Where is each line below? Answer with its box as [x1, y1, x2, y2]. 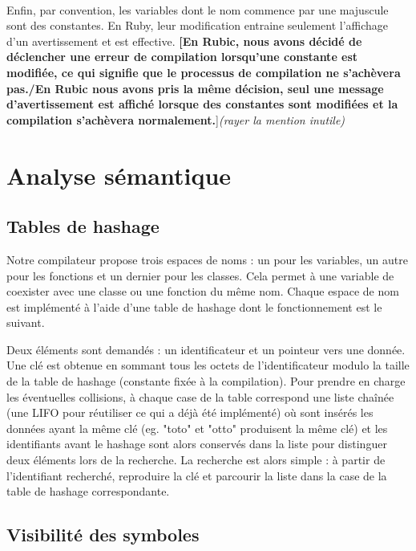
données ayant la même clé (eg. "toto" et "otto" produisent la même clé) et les [6, 419, 388, 436]
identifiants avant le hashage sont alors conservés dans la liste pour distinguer [6, 435, 387, 452]
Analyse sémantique [6, 158, 232, 191]
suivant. [6, 314, 45, 331]
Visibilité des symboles [6, 522, 200, 547]
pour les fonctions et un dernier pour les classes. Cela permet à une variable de [6, 267, 394, 284]
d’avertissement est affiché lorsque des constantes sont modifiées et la [6, 96, 398, 112]
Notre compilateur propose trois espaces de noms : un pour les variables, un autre [6, 251, 408, 267]
